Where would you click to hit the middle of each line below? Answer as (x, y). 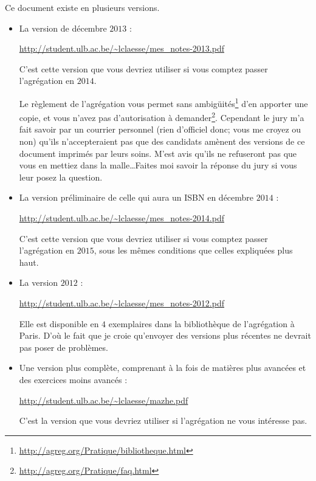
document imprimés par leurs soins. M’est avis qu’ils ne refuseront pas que (158, 153)
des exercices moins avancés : (73, 379)
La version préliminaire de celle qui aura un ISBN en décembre (136, 197)
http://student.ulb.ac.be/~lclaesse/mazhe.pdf (104, 400)
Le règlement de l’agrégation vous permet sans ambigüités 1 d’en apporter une (163, 102)
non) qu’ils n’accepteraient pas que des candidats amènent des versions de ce (162, 141)
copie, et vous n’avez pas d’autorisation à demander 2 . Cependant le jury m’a (162, 116)
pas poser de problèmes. (64, 347)
